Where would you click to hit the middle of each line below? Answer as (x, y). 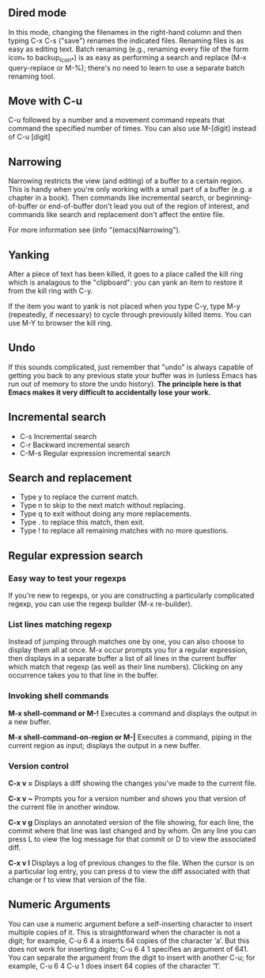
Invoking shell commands (59, 696)
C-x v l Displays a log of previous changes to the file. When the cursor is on (131, 863)
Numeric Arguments (59, 905)
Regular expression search (76, 555)
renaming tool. (32, 76)
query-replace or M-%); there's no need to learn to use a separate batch (127, 67)
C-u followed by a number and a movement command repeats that (117, 120)
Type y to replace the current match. (79, 497)
